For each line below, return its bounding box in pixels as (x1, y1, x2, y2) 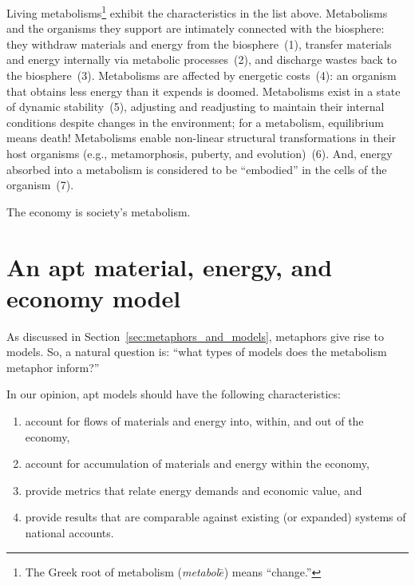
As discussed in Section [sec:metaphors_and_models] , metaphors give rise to (6, 327, 384, 344)
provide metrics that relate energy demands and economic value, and (25, 481, 362, 498)
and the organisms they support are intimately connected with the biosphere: (6, 20, 385, 37)
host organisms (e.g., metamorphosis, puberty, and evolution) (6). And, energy (6, 145, 393, 161)
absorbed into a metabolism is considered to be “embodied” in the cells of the (6, 160, 387, 177)
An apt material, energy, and (6, 250, 333, 283)
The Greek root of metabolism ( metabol (25, 563, 219, 580)
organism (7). (6, 176, 74, 193)
